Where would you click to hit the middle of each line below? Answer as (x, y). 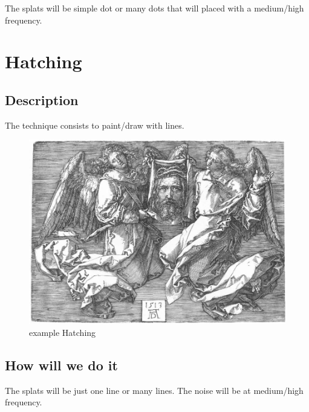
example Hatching (63, 333)
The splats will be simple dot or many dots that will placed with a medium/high (154, 8)
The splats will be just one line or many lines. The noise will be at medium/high (154, 390)
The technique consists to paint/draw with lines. (95, 125)
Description (42, 99)
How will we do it (61, 365)
